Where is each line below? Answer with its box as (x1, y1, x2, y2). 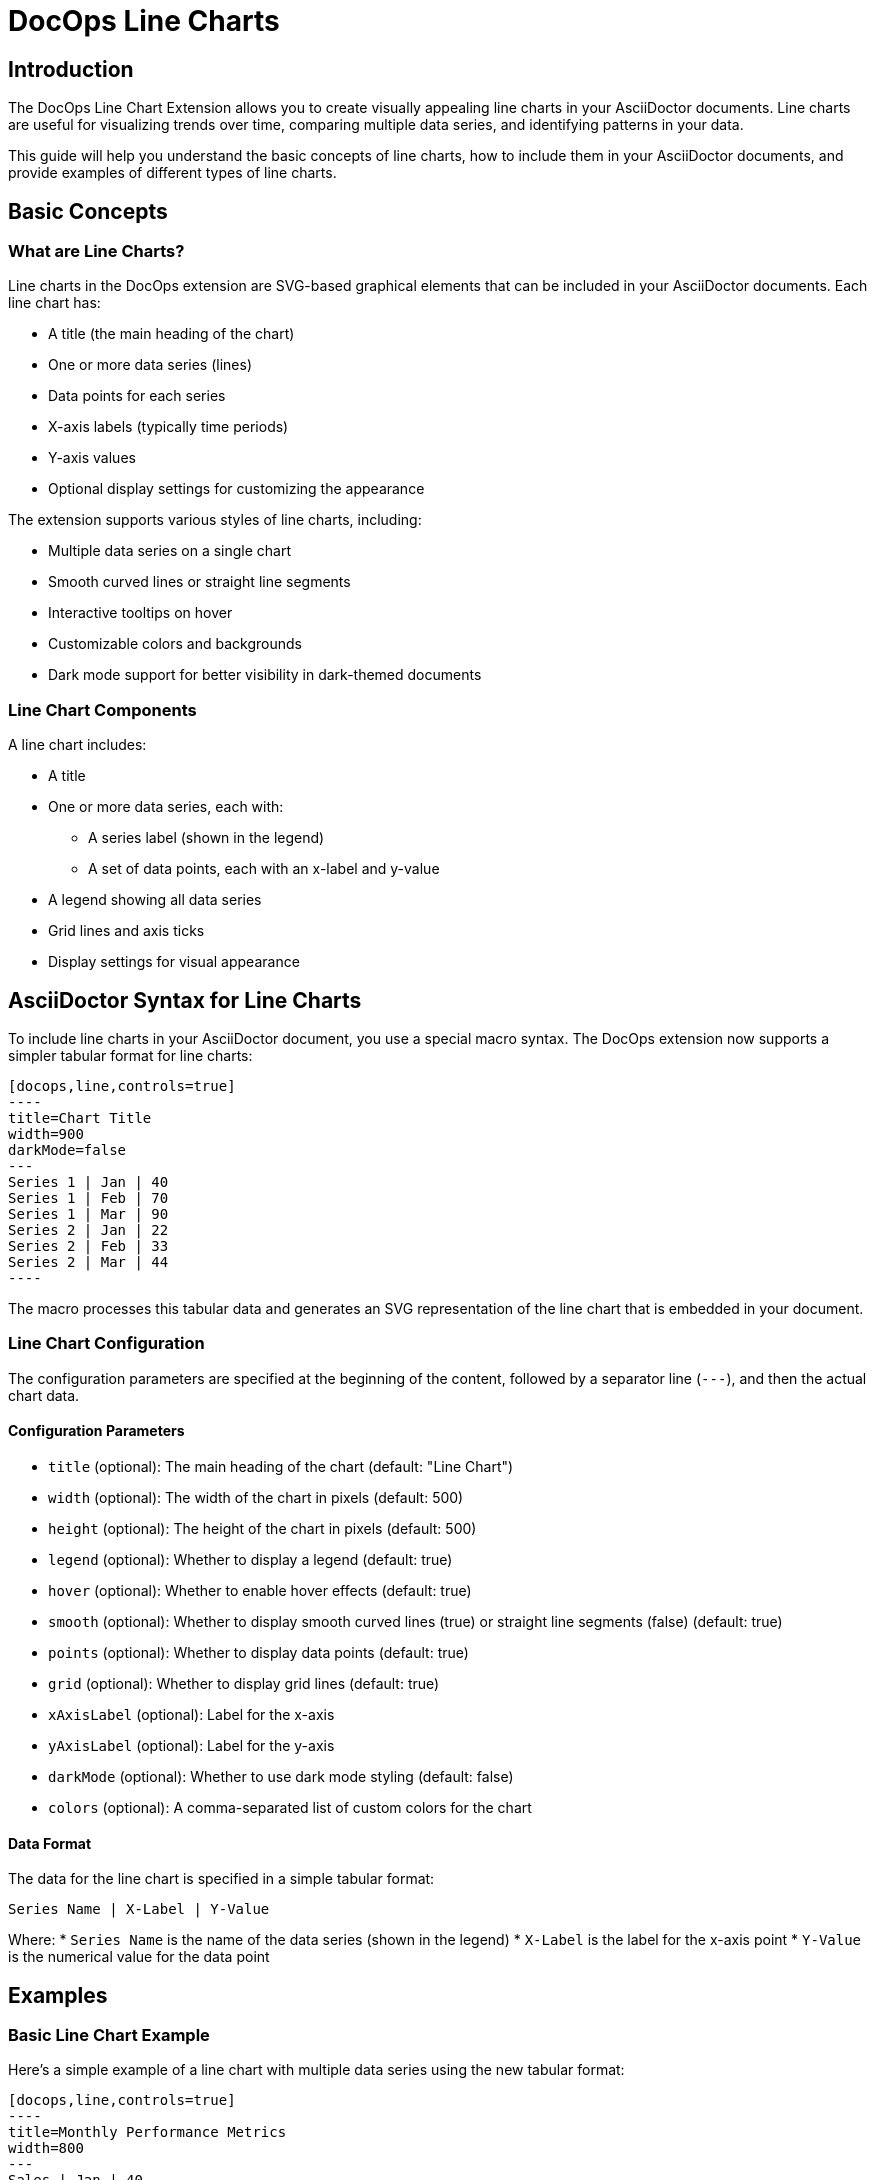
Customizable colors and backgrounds (48, 635, 302, 653)
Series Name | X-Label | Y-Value (8, 1901, 270, 1918)
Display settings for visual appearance (48, 953, 300, 971)
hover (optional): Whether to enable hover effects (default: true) (48, 1581, 472, 1599)
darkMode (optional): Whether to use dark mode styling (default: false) (48, 1767, 514, 1785)
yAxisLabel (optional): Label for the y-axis (48, 1736, 335, 1754)
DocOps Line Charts (8, 4, 280, 38)
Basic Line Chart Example (8, 2025, 210, 2046)
